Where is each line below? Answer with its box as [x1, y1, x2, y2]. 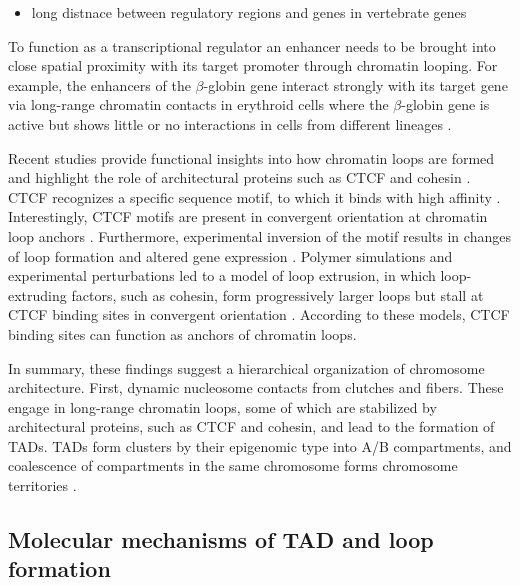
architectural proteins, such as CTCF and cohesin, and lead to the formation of [8, 416, 495, 437]
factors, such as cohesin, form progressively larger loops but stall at [71, 284, 484, 305]
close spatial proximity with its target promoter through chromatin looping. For [8, 55, 498, 76]
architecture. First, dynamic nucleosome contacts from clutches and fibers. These [8, 377, 504, 398]
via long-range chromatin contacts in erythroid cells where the [8, 94, 389, 115]
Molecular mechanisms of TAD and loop [8, 524, 434, 555]
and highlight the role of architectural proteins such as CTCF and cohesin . [8, 167, 471, 188]
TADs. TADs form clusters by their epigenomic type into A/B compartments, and [8, 435, 512, 456]
